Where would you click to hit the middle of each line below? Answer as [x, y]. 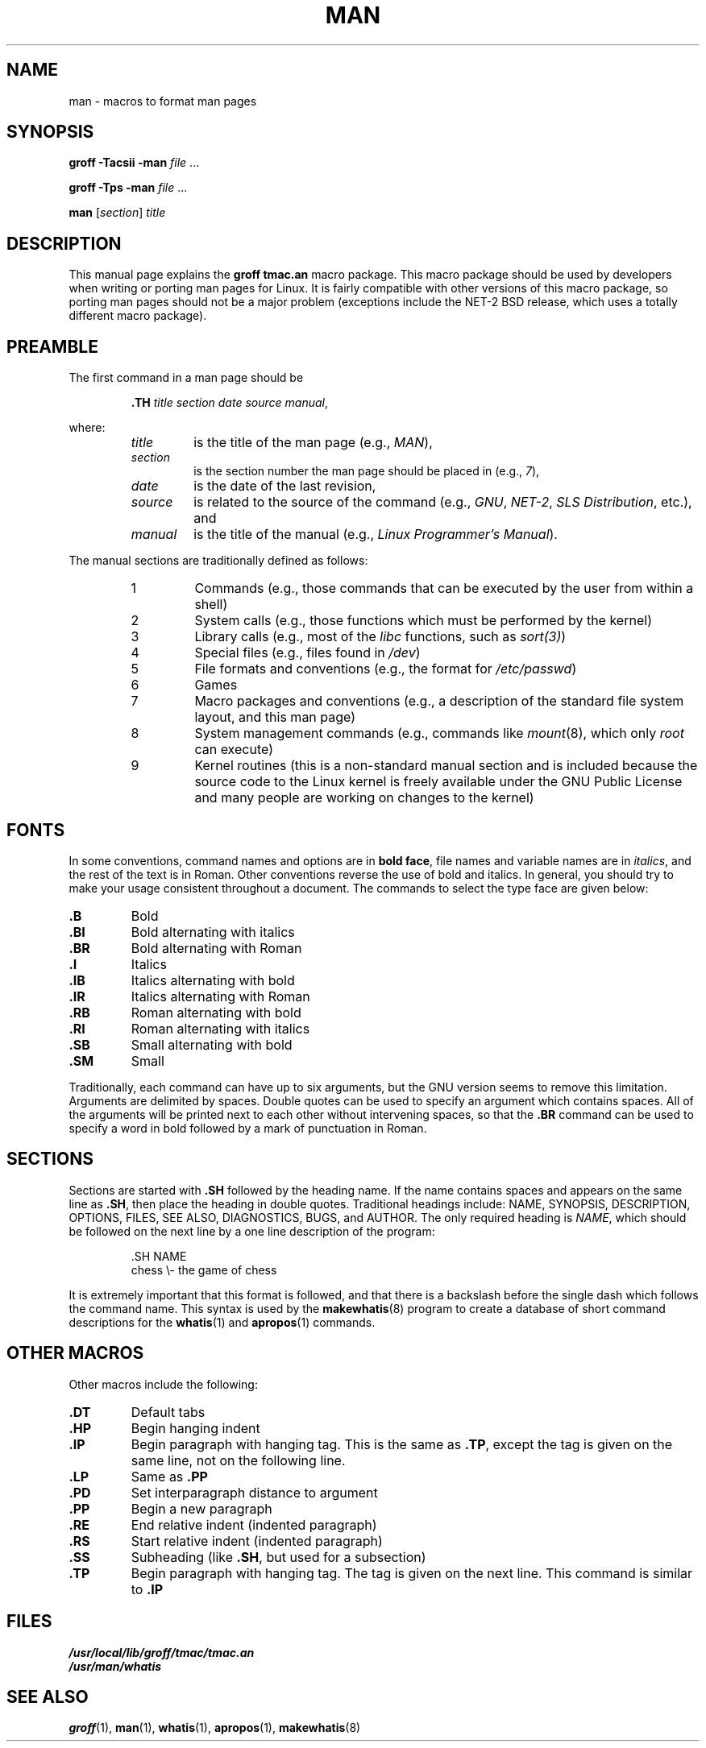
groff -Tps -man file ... [128, 188]
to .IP [147, 1589]
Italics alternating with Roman [220, 996]
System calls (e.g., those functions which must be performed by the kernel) [423, 621]
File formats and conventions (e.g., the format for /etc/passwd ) [386, 669]
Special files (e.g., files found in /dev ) [307, 653]
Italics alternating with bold [213, 980]
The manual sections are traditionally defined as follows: [218, 561]
